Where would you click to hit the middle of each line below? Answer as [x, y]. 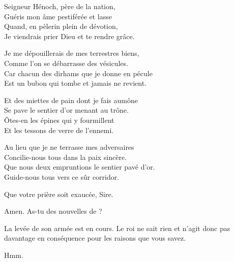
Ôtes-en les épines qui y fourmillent [59, 120]
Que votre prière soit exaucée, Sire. [59, 194]
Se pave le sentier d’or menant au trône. [66, 110]
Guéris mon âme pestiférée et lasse [58, 16]
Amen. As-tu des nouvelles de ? [53, 211]
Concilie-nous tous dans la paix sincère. [66, 157]
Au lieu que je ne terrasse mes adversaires [69, 147]
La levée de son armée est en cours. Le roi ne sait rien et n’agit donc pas [117, 228]
